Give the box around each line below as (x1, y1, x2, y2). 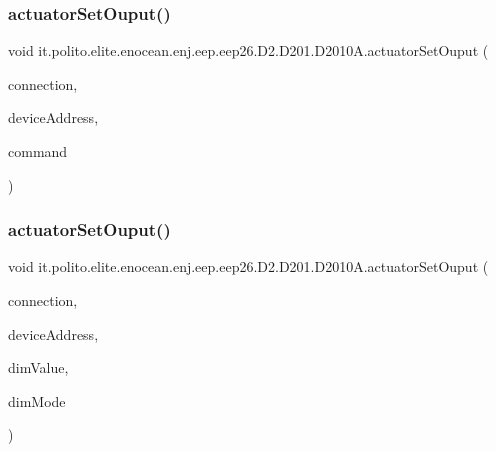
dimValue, (8, 357, 69, 378)
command (8, 141, 68, 161)
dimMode (8, 390, 66, 411)
